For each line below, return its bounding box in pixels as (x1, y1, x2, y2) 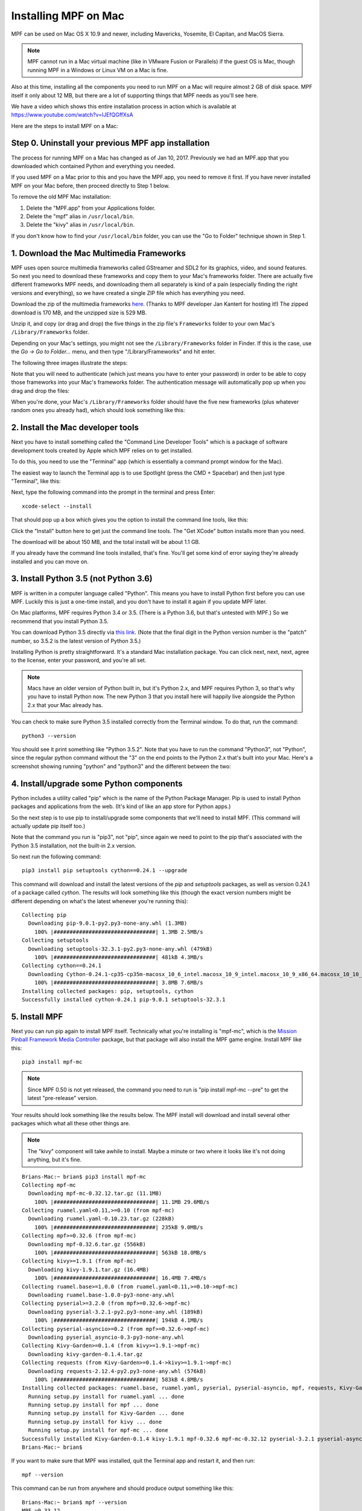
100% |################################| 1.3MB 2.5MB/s (34, 928, 203, 935)
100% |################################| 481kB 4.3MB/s (34, 954, 203, 960)
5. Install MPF (11, 1011, 63, 1021)
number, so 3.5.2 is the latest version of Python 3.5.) (11, 637, 141, 644)
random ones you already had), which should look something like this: (11, 407, 185, 414)
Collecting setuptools (22, 937, 89, 944)
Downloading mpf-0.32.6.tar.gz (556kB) (28, 1241, 146, 1247)
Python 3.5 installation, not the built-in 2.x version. (11, 842, 136, 849)
